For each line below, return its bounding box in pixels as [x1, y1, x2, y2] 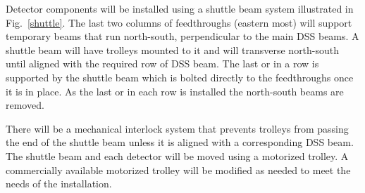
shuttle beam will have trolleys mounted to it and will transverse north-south [6, 42, 340, 57]
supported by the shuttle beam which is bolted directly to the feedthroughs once [6, 69, 354, 84]
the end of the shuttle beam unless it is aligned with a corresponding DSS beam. [6, 135, 354, 149]
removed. [6, 98, 44, 112]
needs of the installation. [6, 176, 112, 191]
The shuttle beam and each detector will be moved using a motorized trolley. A [6, 148, 349, 163]
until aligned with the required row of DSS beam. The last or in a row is [6, 56, 319, 71]
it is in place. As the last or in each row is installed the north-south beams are [6, 84, 344, 98]
